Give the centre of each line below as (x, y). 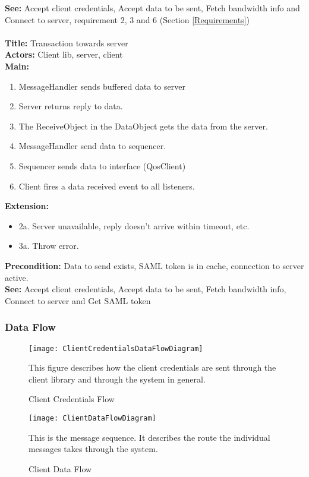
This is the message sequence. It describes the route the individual (149, 437)
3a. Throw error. (49, 246)
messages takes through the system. (93, 449)
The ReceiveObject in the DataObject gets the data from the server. (143, 126)
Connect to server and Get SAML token (78, 300)
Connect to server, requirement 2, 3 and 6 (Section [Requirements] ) (127, 19)
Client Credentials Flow (72, 399)
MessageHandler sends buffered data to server (102, 86)
